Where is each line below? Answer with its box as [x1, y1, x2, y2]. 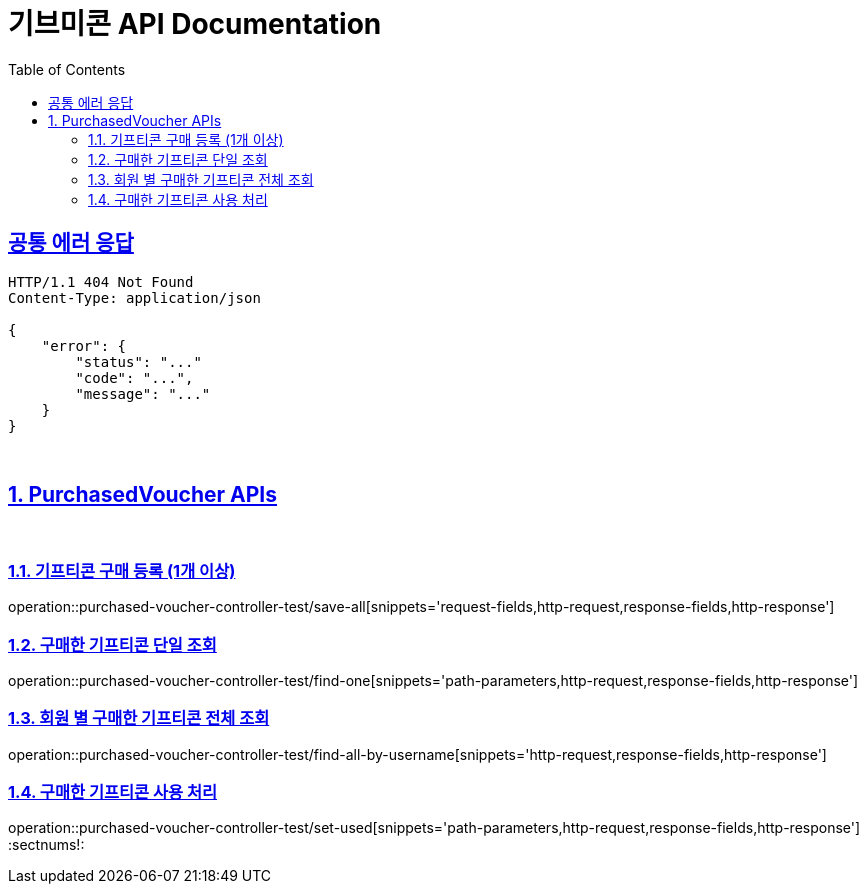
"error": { [41, 337, 127, 354]
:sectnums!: [8, 836, 85, 854]
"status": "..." [75, 353, 202, 370]
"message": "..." [75, 385, 211, 402]
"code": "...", [75, 369, 194, 386]
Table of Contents [8, 60, 126, 78]
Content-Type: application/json [8, 289, 261, 306]
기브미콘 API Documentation [8, 7, 382, 41]
